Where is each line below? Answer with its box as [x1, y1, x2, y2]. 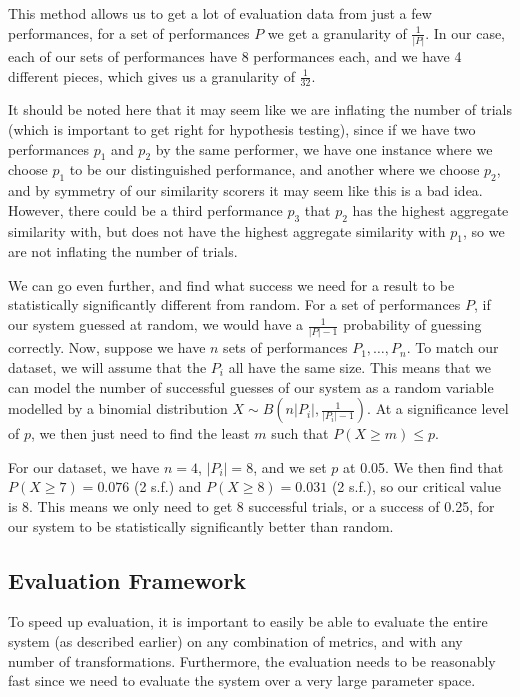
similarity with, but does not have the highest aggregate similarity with [8, 220, 446, 241]
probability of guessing [343, 314, 482, 335]
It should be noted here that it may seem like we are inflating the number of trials [8, 99, 512, 120]
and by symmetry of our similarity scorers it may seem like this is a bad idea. [8, 180, 483, 201]
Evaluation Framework [8, 564, 247, 595]
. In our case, [425, 22, 505, 43]
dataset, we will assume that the [8, 356, 207, 377]
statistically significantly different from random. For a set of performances [8, 294, 461, 315]
